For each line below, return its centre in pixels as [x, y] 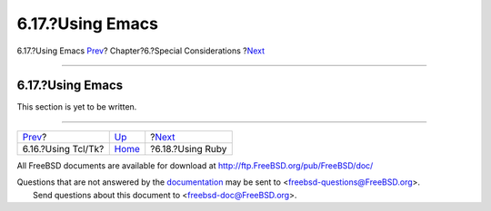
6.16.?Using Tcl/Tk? [63, 149]
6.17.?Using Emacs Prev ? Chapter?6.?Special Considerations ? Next [141, 51]
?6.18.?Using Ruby [189, 149]
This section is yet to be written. [77, 107]
